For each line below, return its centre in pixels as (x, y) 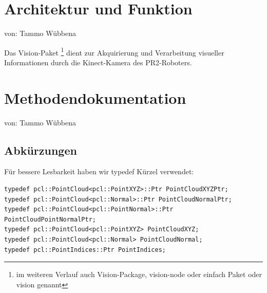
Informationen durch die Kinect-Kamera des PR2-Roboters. (98, 62)
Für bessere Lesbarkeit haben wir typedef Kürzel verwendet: (99, 171)
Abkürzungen (41, 150)
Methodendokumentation (95, 97)
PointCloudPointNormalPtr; (50, 219)
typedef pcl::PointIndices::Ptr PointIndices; (85, 250)
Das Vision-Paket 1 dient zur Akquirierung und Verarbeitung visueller (114, 51)
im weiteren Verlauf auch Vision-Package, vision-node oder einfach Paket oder (139, 274)
